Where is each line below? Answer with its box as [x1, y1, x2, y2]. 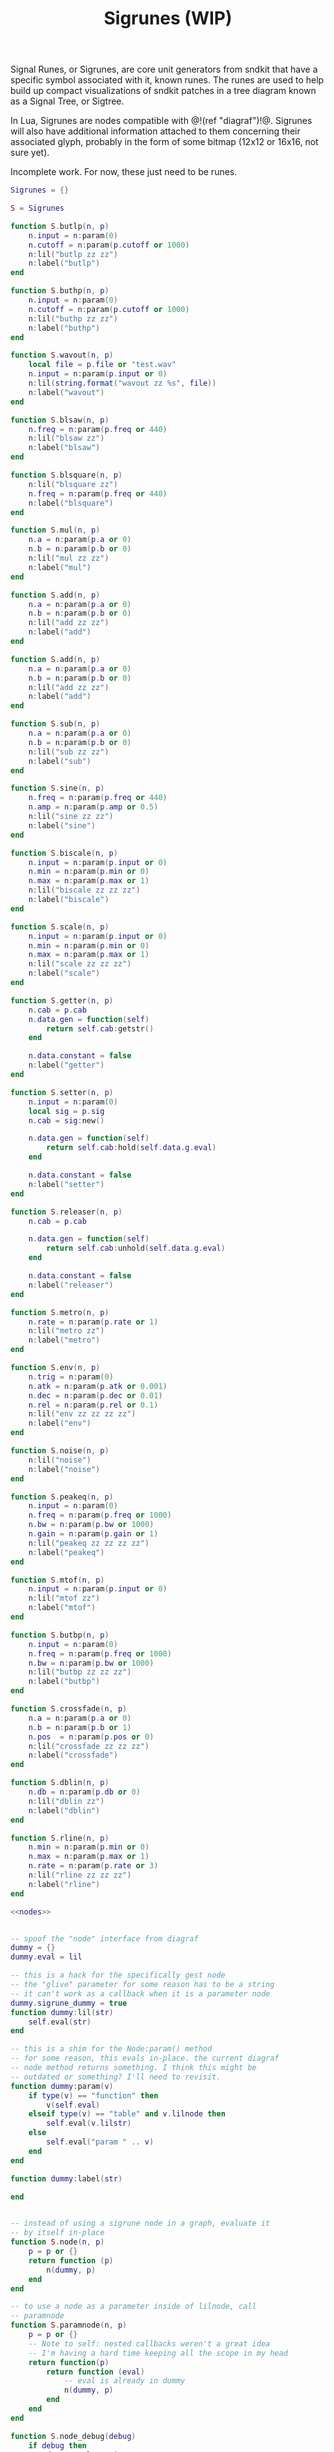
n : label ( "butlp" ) [28, 258, 101, 269]
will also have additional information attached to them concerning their [10, 125, 301, 137]
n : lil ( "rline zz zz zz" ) [28, 1870, 132, 1881]
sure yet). [10, 147, 50, 159]
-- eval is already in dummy [63, 2376, 186, 2386]
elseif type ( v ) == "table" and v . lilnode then [28, 2109, 226, 2119]
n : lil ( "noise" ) [28, 1455, 92, 1465]
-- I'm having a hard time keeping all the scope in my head [28, 2348, 288, 2358]
